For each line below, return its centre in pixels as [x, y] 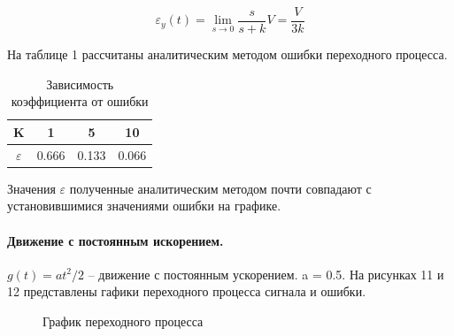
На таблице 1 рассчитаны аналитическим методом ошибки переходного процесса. [227, 54]
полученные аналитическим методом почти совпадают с [220, 188]
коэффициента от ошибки [80, 101]
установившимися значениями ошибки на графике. [144, 206]
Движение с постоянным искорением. [115, 240]
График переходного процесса [123, 321]
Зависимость [80, 84]
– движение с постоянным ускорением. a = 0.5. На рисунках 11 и [266, 274]
